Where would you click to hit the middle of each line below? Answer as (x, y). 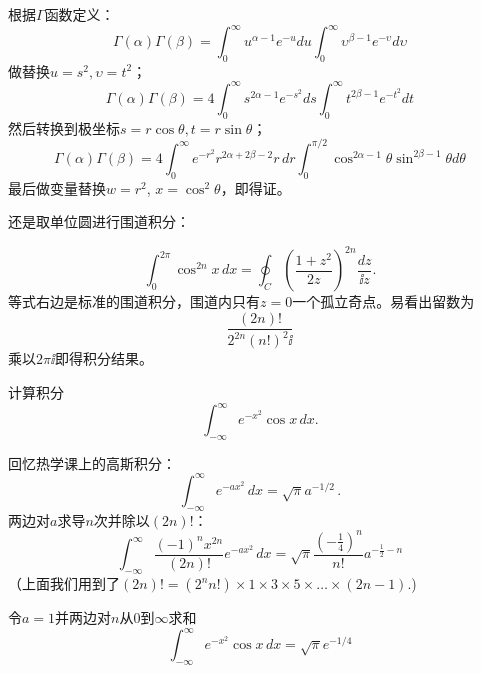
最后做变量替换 (57, 187)
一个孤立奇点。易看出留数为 (383, 301)
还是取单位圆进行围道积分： (99, 221)
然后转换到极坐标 (64, 127)
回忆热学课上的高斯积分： (92, 462)
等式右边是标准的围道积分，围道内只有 (134, 301)
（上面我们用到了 (64, 583)
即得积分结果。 (103, 358)
